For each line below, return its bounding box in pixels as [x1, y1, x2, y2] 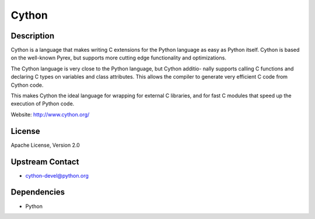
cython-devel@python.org [25, 172, 89, 179]
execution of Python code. [10, 100, 75, 107]
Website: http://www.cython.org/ [10, 111, 90, 118]
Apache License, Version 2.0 [10, 142, 80, 149]
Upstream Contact [10, 157, 79, 167]
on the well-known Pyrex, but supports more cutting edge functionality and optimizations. [10, 54, 227, 61]
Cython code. [10, 82, 44, 89]
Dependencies [10, 187, 65, 197]
